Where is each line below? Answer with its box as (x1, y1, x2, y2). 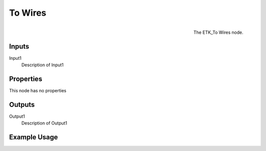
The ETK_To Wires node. (193, 29, 243, 35)
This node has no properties (9, 87, 66, 93)
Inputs (9, 42, 30, 50)
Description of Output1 (21, 120, 67, 126)
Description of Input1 (21, 62, 64, 68)
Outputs (9, 101, 35, 109)
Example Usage (9, 133, 58, 142)
